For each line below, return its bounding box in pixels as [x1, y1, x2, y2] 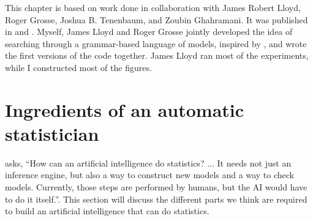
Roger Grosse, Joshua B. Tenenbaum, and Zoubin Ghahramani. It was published [5, 13, 308, 26]
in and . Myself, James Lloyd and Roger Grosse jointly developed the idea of [5, 25, 293, 38]
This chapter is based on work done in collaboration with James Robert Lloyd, [5, 1, 301, 13]
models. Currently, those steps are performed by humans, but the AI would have [5, 181, 307, 193]
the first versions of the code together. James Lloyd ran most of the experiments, [5, 49, 309, 62]
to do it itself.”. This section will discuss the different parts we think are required [5, 192, 307, 205]
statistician [5, 121, 99, 146]
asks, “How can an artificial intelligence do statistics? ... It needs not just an [5, 156, 292, 169]
